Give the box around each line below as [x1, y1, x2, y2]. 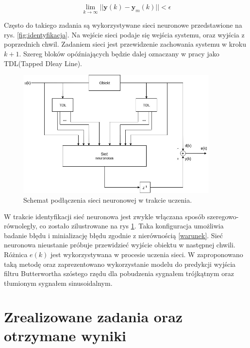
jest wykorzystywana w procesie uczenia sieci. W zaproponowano [50, 249, 243, 260]
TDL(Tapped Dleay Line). [4, 58, 83, 68]
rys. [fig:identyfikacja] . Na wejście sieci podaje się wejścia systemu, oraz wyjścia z [4, 29, 245, 39]
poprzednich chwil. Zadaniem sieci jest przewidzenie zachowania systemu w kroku [4, 39, 246, 49]
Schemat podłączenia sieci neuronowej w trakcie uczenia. [23, 195, 192, 205]
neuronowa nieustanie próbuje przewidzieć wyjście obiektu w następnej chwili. [4, 240, 235, 250]
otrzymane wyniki [4, 325, 127, 345]
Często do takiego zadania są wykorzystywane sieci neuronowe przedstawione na [4, 20, 242, 30]
